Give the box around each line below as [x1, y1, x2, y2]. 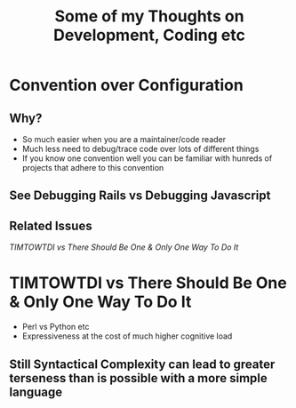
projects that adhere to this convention [21, 163, 164, 172]
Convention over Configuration [9, 76, 244, 95]
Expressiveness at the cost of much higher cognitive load [21, 331, 233, 341]
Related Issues [9, 218, 92, 233]
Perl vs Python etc [21, 322, 90, 332]
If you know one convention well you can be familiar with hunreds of [21, 153, 273, 164]
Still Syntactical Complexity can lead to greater [9, 356, 276, 372]
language [9, 384, 63, 399]
